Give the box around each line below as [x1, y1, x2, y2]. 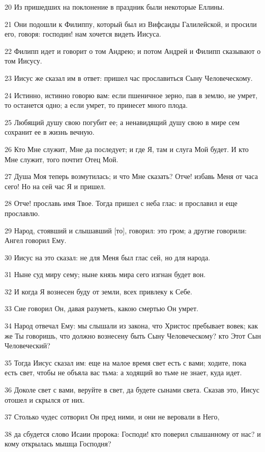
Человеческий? [5, 340, 50, 351]
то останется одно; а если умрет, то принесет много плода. [5, 100, 188, 110]
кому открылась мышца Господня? [5, 438, 111, 449]
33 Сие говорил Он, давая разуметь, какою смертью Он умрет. [5, 303, 198, 314]
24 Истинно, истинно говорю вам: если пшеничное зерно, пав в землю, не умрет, [5, 89, 258, 100]
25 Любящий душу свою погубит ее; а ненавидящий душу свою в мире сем [5, 116, 240, 127]
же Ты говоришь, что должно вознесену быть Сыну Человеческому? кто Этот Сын [5, 330, 261, 341]
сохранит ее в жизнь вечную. [5, 127, 95, 137]
